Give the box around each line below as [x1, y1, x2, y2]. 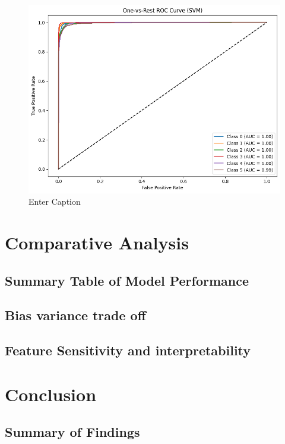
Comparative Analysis [5, 230, 189, 255]
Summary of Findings [5, 423, 140, 441]
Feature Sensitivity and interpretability [5, 341, 251, 359]
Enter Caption [28, 195, 81, 208]
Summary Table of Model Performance [5, 271, 249, 289]
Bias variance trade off [5, 306, 146, 324]
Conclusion [5, 382, 97, 406]
